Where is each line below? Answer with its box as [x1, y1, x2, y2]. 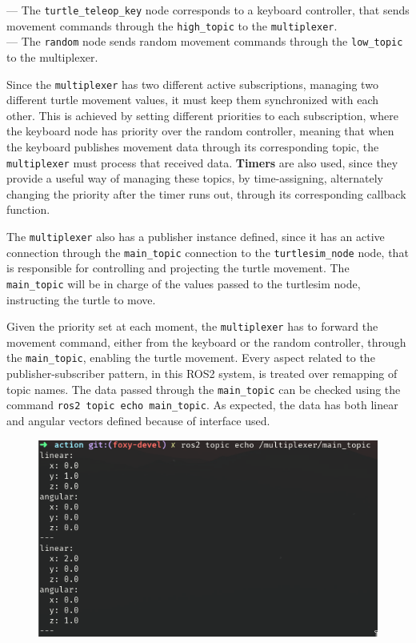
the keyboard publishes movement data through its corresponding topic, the [6, 139, 379, 155]
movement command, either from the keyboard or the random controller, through [6, 333, 406, 350]
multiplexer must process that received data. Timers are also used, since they [6, 154, 398, 171]
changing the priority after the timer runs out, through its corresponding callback [6, 185, 406, 202]
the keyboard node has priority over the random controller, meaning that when [6, 123, 394, 139]
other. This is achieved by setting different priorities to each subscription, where [6, 106, 398, 123]
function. [6, 201, 50, 218]
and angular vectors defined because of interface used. [6, 412, 270, 428]
